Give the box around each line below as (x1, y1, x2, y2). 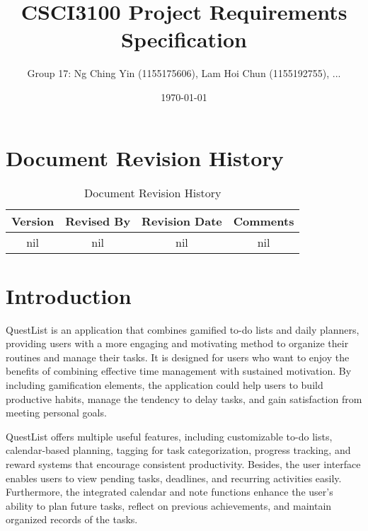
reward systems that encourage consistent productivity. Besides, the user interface (6, 456, 361, 471)
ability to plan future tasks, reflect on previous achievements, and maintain (6, 498, 332, 513)
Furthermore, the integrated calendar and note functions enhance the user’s (6, 484, 333, 499)
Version (11, 213, 54, 230)
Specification (121, 25, 247, 54)
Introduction (6, 281, 132, 310)
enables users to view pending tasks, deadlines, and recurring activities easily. (6, 470, 342, 485)
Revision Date (142, 213, 222, 230)
